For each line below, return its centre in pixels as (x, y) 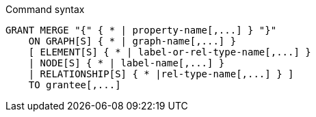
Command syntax (45, 9)
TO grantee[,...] (75, 85)
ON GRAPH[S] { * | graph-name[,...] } (132, 41)
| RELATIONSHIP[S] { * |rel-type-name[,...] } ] (161, 74)
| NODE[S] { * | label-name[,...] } (127, 63)
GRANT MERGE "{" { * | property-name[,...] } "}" (141, 30)
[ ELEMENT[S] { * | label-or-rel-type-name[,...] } (170, 52)
